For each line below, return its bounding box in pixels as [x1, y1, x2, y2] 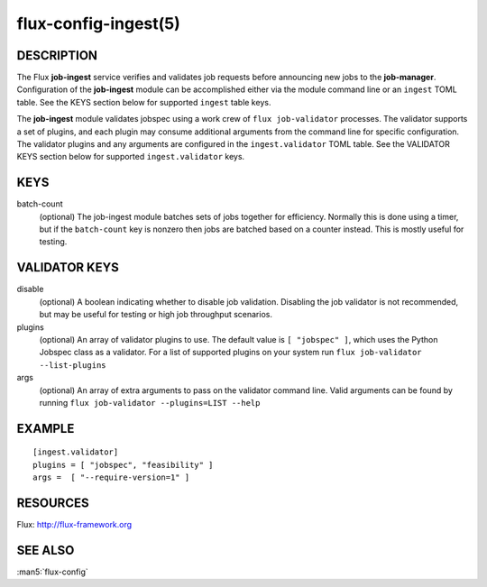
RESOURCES [16, 495, 89, 510]
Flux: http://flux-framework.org [16, 519, 133, 529]
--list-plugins [39, 360, 107, 370]
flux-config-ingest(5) [16, 14, 180, 33]
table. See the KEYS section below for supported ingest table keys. [16, 96, 271, 107]
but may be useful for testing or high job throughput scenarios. [39, 309, 272, 320]
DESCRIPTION [16, 48, 98, 63]
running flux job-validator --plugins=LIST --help [39, 397, 261, 408]
